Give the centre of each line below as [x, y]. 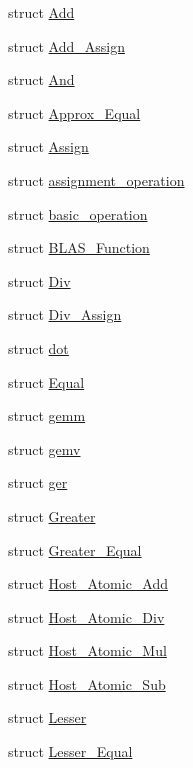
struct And [41, 79]
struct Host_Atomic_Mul [87, 650]
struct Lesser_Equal [70, 751]
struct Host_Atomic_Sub [87, 683]
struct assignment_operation [96, 179]
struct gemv [44, 448]
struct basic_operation [78, 213]
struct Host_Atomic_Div [86, 616]
